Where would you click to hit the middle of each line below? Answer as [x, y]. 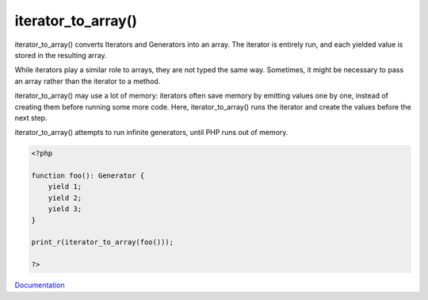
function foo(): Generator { [88, 176]
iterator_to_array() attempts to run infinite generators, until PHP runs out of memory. [151, 133]
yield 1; [65, 187]
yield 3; [65, 209]
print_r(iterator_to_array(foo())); [103, 242]
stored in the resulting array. [61, 55]
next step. [31, 117]
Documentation [40, 285]
